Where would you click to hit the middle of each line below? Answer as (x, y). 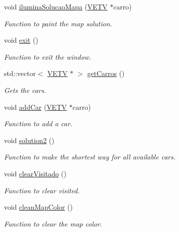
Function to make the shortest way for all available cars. (90, 157)
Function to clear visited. (42, 190)
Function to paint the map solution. (58, 23)
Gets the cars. (25, 90)
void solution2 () (29, 140)
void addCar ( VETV (36, 107)
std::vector (20, 73)
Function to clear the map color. (53, 223)
